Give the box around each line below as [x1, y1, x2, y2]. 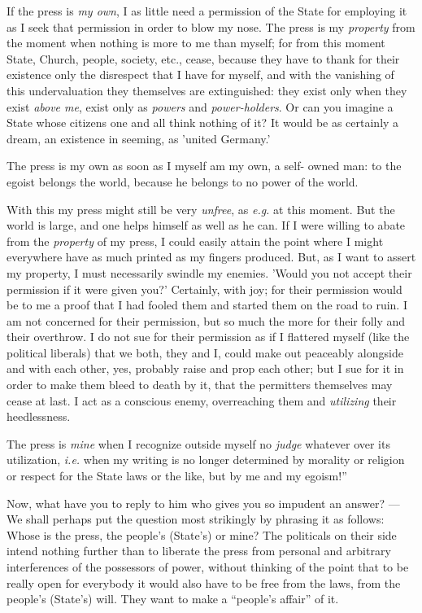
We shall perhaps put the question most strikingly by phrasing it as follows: [7, 510, 385, 528]
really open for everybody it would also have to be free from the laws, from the [7, 574, 401, 591]
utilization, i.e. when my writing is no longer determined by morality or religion [7, 451, 405, 468]
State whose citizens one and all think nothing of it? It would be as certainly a [7, 114, 399, 131]
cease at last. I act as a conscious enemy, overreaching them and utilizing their [7, 392, 397, 409]
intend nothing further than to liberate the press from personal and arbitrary [7, 542, 391, 559]
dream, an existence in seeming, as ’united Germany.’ [7, 129, 271, 147]
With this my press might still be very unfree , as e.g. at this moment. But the [7, 200, 395, 217]
